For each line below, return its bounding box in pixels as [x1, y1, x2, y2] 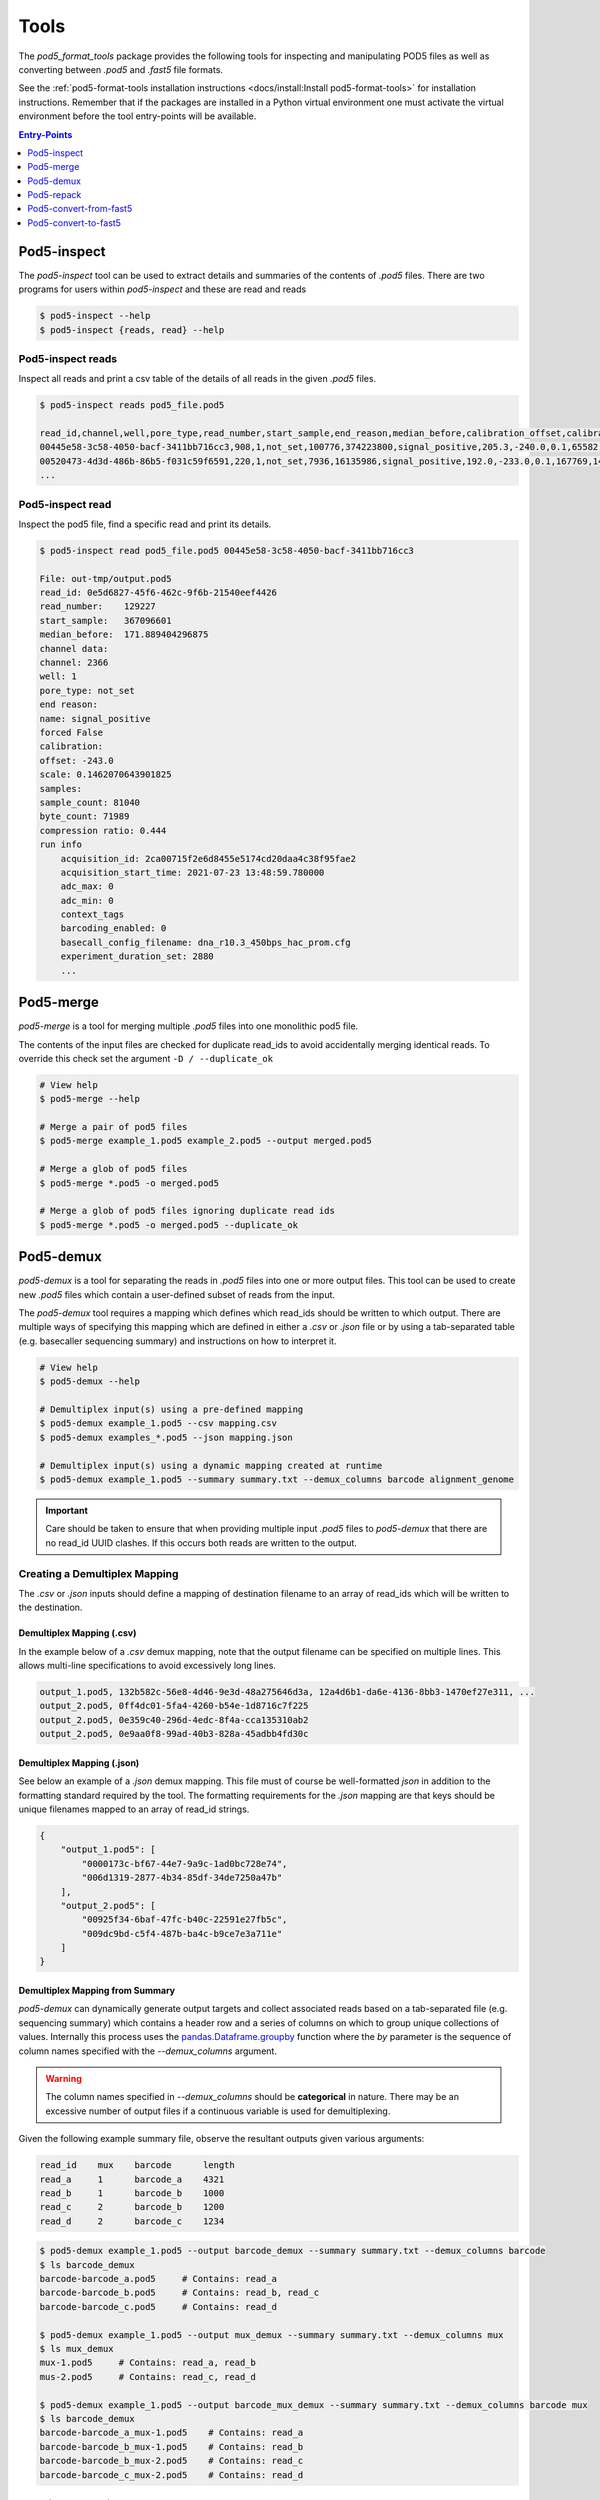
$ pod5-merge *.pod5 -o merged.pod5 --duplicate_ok [39, 1219, 299, 1230]
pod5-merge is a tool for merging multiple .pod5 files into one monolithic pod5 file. [18, 1020, 359, 1032]
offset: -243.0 [39, 755, 114, 766]
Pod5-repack [27, 189, 82, 201]
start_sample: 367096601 [39, 615, 172, 626]
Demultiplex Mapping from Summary [18, 1985, 175, 1997]
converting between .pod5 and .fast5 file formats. [18, 63, 224, 75]
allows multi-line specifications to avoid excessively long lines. [18, 1660, 277, 1672]
